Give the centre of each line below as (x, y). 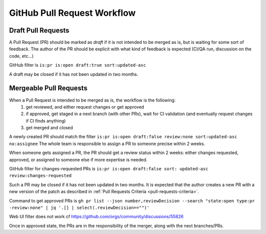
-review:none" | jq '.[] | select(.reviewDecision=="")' (79, 208)
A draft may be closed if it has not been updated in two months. (74, 74)
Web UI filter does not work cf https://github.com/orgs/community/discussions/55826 (96, 217)
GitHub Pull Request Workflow (72, 13)
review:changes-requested (40, 176)
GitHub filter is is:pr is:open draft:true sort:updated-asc (78, 65)
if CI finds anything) (46, 120)
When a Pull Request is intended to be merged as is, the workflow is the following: (92, 100)
